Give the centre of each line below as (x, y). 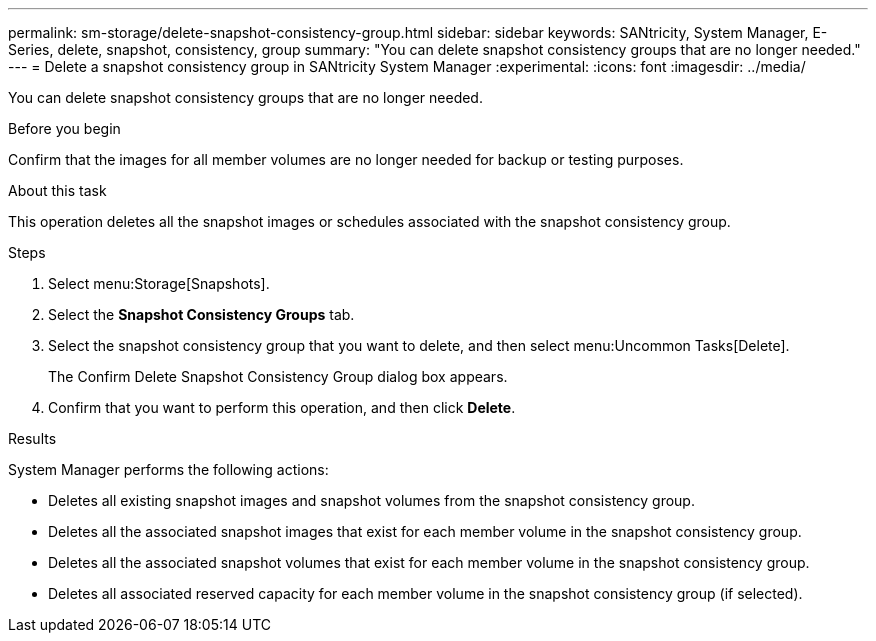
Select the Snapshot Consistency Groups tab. (201, 314)
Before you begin (64, 128)
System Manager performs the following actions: (168, 469)
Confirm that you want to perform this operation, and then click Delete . (282, 407)
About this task (57, 190)
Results (32, 438)
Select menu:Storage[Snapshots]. (159, 283)
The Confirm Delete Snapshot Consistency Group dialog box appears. (278, 376)
